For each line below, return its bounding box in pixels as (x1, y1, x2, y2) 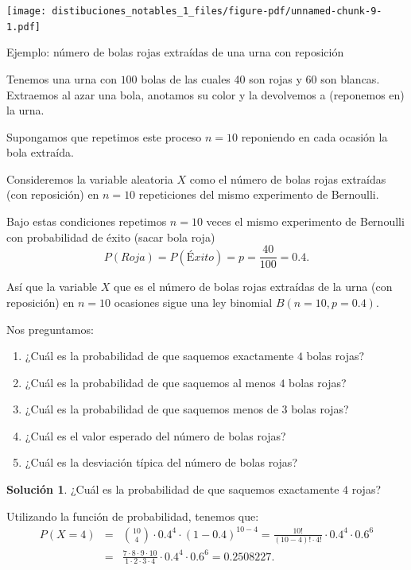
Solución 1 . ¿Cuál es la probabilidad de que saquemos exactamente (6, 481, 339, 498)
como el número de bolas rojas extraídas (189, 170, 386, 187)
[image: (6, 6, 47, 17)
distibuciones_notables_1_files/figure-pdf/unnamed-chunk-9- (52, 6, 382, 17)
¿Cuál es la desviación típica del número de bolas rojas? (25, 454, 297, 471)
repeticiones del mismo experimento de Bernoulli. (138, 186, 379, 203)
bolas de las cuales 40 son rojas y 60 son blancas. (141, 70, 380, 87)
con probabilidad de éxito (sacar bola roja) (6, 228, 215, 245)
